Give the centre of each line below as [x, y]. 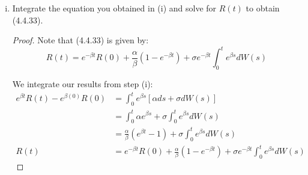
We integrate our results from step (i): [83, 84]
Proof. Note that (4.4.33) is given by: [80, 40]
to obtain [263, 8]
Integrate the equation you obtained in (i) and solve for [114, 8]
